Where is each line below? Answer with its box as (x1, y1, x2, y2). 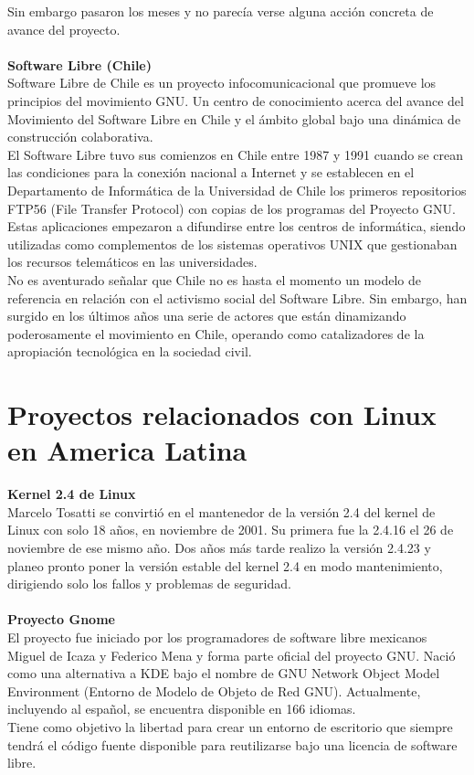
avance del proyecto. (7, 19, 121, 38)
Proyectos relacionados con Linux (7, 396, 437, 433)
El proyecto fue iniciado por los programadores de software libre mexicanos (7, 627, 427, 646)
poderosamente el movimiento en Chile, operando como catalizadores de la (7, 324, 425, 343)
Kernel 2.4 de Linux (7, 484, 136, 504)
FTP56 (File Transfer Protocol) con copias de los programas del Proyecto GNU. (7, 198, 456, 218)
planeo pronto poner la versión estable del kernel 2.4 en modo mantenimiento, (7, 556, 443, 575)
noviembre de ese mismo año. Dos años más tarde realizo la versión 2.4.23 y (7, 537, 431, 557)
